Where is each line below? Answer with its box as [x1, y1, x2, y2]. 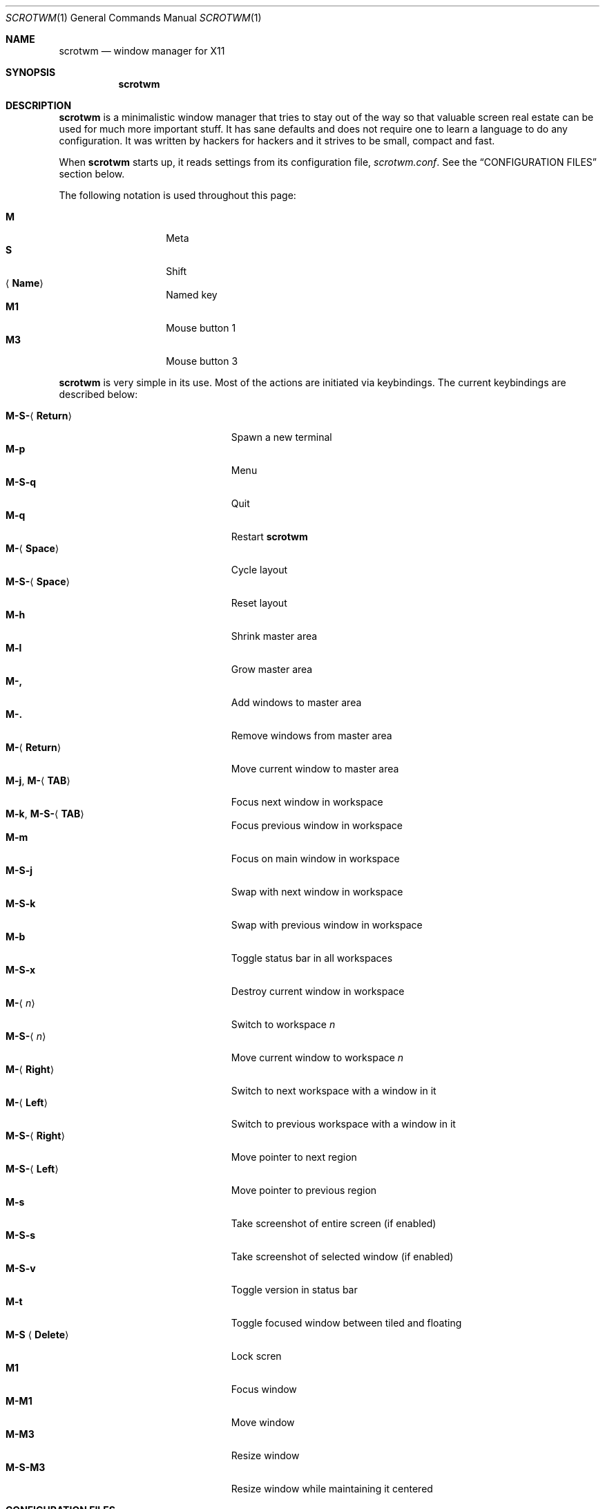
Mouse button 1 [166, 322, 236, 334]
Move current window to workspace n [231, 1052, 404, 1063]
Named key [166, 289, 218, 301]
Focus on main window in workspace [231, 853, 400, 864]
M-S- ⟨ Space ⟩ [6, 576, 70, 587]
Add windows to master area [231, 696, 362, 708]
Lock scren [231, 1350, 282, 1362]
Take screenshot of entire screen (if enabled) [231, 1217, 436, 1229]
